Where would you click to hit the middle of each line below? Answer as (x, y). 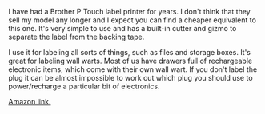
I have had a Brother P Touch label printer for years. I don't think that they (129, 12)
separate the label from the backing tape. (76, 37)
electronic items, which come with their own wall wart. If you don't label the (133, 69)
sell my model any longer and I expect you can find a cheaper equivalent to (132, 20)
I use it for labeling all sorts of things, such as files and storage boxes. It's (129, 52)
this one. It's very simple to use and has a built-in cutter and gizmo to (122, 28)
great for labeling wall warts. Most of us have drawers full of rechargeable (130, 61)
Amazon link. (30, 102)
